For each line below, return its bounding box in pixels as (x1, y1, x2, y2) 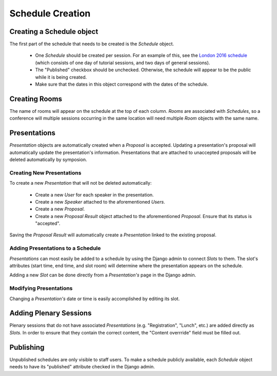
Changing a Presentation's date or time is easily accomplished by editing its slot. (9, 295, 180, 302)
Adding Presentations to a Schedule (9, 245, 101, 252)
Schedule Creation (9, 8, 91, 19)
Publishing (9, 343, 45, 351)
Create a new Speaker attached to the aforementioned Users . (35, 199, 165, 205)
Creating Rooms (9, 94, 63, 103)
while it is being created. (35, 74, 87, 80)
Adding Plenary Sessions (9, 309, 92, 318)
